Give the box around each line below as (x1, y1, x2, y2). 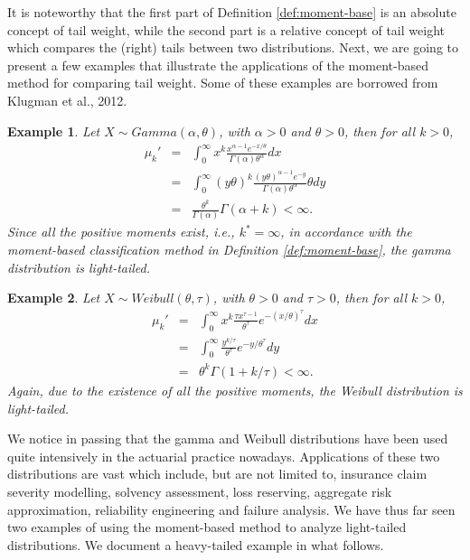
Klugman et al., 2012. (7, 90, 127, 109)
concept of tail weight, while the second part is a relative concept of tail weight (7, 20, 445, 39)
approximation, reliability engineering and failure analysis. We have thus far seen (7, 499, 456, 518)
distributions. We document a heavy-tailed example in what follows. (7, 535, 384, 554)
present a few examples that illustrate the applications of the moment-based (7, 55, 428, 74)
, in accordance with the (280, 222, 412, 241)
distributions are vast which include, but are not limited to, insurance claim (7, 464, 428, 483)
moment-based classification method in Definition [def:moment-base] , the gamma (7, 240, 451, 259)
